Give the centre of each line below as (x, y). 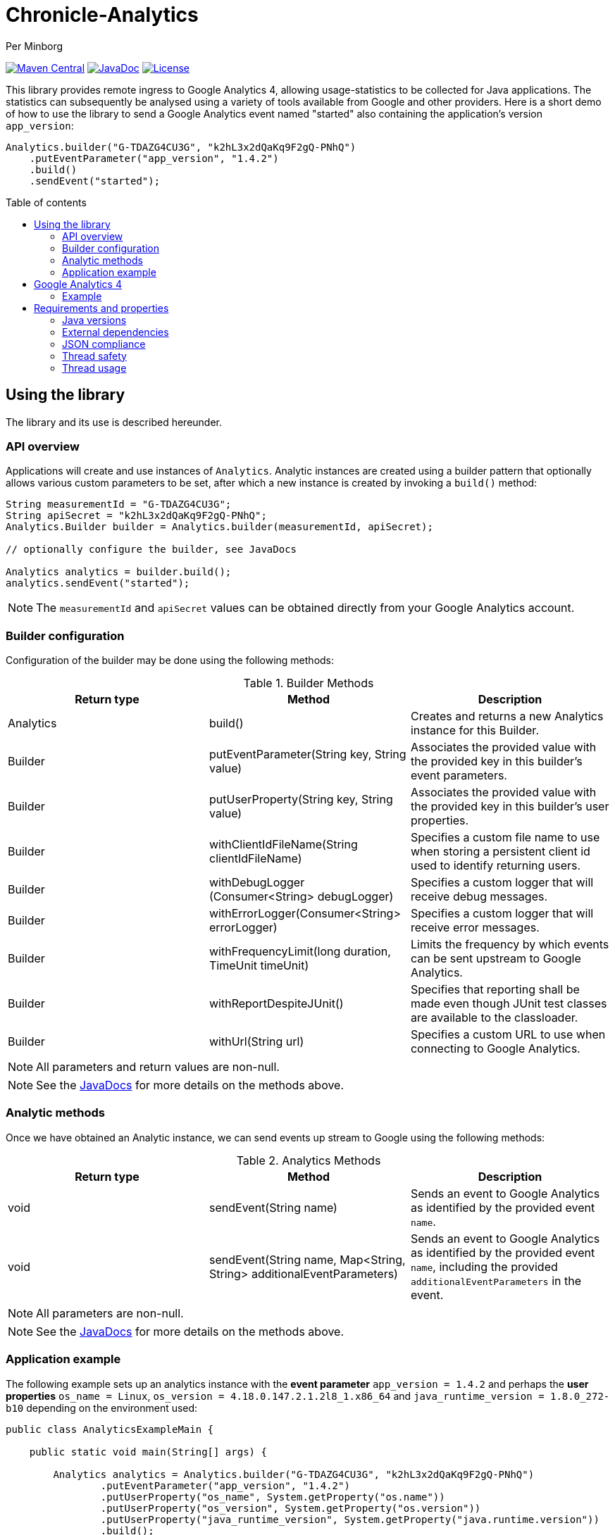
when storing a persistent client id (500, 852)
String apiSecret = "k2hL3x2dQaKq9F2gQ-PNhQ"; (136, 516)
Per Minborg (35, 46)
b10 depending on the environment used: (102, 1408)
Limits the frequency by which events (510, 945)
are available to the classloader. (494, 1018)
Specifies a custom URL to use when (508, 1035)
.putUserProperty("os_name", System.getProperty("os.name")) (273, 1497)
